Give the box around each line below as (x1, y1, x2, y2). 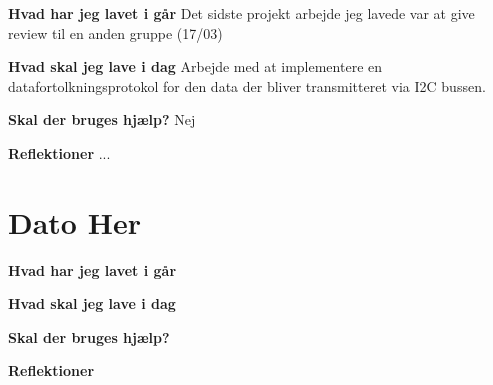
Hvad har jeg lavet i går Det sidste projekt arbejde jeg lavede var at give (8, 3, 475, 23)
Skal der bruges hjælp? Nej (8, 109, 196, 130)
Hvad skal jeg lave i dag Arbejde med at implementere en (8, 56, 383, 77)
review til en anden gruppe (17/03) (8, 22, 223, 43)
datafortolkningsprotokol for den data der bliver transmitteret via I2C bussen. (8, 75, 486, 96)
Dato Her (8, 201, 141, 242)
